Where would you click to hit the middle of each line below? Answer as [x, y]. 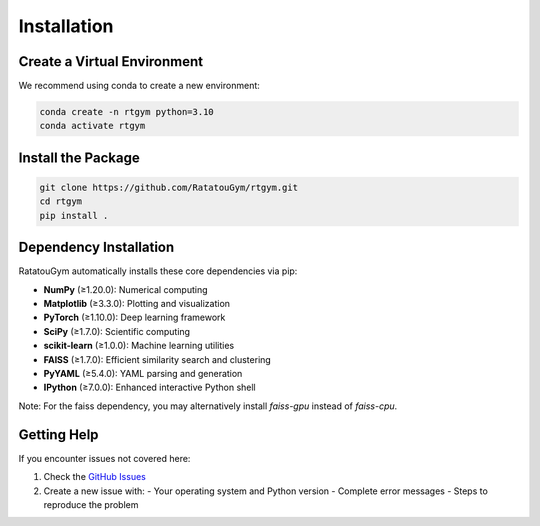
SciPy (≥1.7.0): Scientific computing [116, 331]
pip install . [74, 215]
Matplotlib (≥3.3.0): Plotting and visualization [136, 304]
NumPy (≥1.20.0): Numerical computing [126, 289]
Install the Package [79, 157]
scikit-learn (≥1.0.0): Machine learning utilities [139, 346]
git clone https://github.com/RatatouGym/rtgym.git [169, 188]
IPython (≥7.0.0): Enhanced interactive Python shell [149, 387]
